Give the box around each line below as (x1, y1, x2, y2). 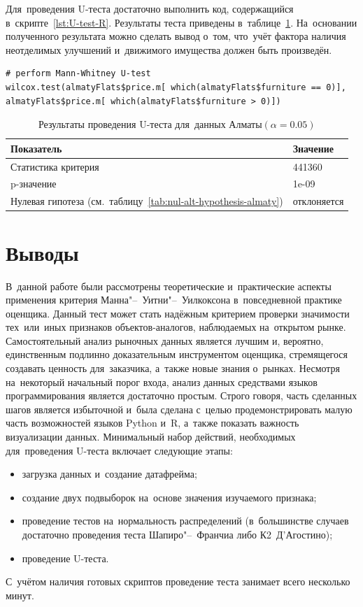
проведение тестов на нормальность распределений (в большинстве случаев (22, 513, 349, 528)
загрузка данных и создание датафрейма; (22, 466, 197, 481)
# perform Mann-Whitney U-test (6, 69, 151, 79)
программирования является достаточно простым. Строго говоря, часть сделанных (6, 388, 357, 403)
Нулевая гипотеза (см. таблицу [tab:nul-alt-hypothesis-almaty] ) (10, 194, 283, 208)
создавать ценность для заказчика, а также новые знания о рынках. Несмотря (6, 361, 341, 376)
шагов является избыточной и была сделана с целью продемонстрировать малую (6, 401, 353, 416)
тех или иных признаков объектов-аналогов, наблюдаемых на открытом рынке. (6, 320, 346, 334)
